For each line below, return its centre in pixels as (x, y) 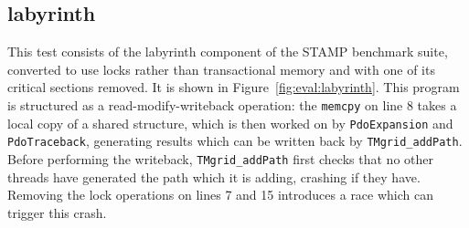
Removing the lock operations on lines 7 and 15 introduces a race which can (221, 195)
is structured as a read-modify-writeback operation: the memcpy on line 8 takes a (232, 104)
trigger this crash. (57, 212)
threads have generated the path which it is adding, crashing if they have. (214, 176)
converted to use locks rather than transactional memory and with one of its (221, 69)
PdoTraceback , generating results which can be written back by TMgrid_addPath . (235, 141)
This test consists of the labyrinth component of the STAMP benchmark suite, (228, 52)
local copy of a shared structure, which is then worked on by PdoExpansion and (230, 123)
